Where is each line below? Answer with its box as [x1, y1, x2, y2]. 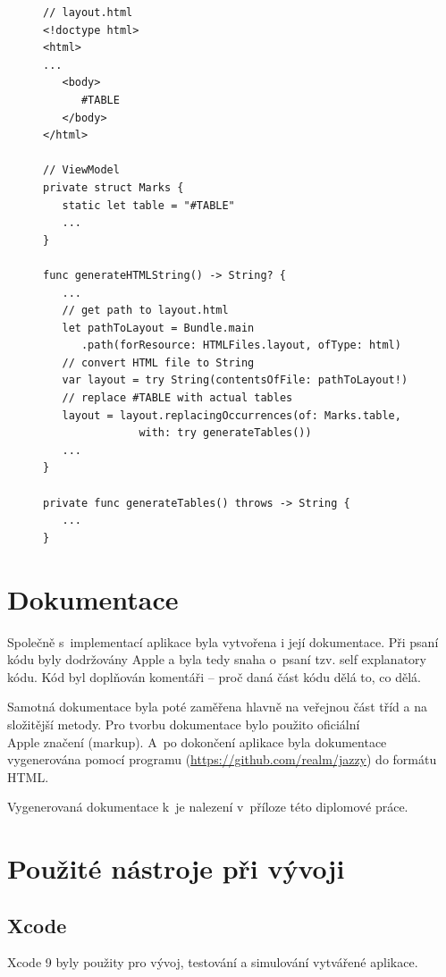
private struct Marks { [43, 181, 184, 194]
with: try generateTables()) [139, 426, 312, 440]
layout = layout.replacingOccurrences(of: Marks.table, [62, 408, 401, 422]
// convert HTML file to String [62, 356, 255, 369]
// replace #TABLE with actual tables [62, 392, 293, 405]
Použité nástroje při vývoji [7, 850, 345, 887]
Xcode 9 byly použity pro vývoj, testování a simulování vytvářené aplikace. [7, 953, 418, 972]
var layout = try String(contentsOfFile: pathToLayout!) [62, 374, 408, 387]
